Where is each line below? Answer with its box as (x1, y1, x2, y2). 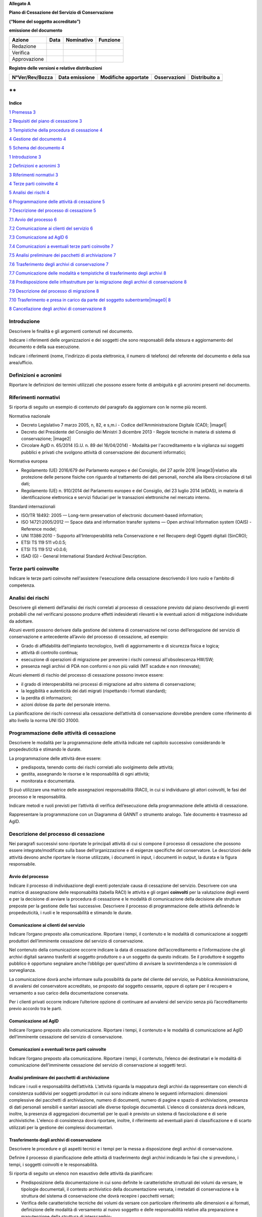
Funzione (98, 37, 121, 43)
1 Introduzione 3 (9, 154, 41, 160)
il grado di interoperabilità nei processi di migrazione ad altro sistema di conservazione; (21, 681, 196, 687)
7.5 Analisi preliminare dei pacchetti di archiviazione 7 (9, 252, 116, 258)
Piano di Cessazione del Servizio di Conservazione (9, 10, 114, 16)
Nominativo (65, 37, 93, 43)
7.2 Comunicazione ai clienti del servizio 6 (9, 225, 93, 231)
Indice (9, 100, 22, 106)
